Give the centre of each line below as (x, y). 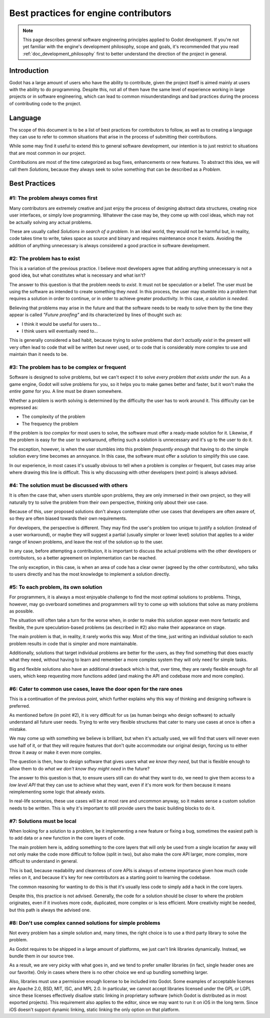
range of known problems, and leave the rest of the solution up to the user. (86, 542)
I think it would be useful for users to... (61, 324)
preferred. (20, 706)
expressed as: (24, 407)
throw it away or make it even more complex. (55, 752)
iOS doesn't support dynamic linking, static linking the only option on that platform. (94, 1009)
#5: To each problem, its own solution (56, 587)
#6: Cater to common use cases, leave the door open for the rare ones (96, 689)
